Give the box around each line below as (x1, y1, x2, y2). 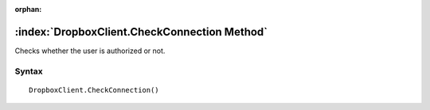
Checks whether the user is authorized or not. (14, 46, 166, 55)
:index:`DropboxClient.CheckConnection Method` (14, 25, 268, 39)
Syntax (14, 66, 43, 77)
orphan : (14, 5, 42, 13)
